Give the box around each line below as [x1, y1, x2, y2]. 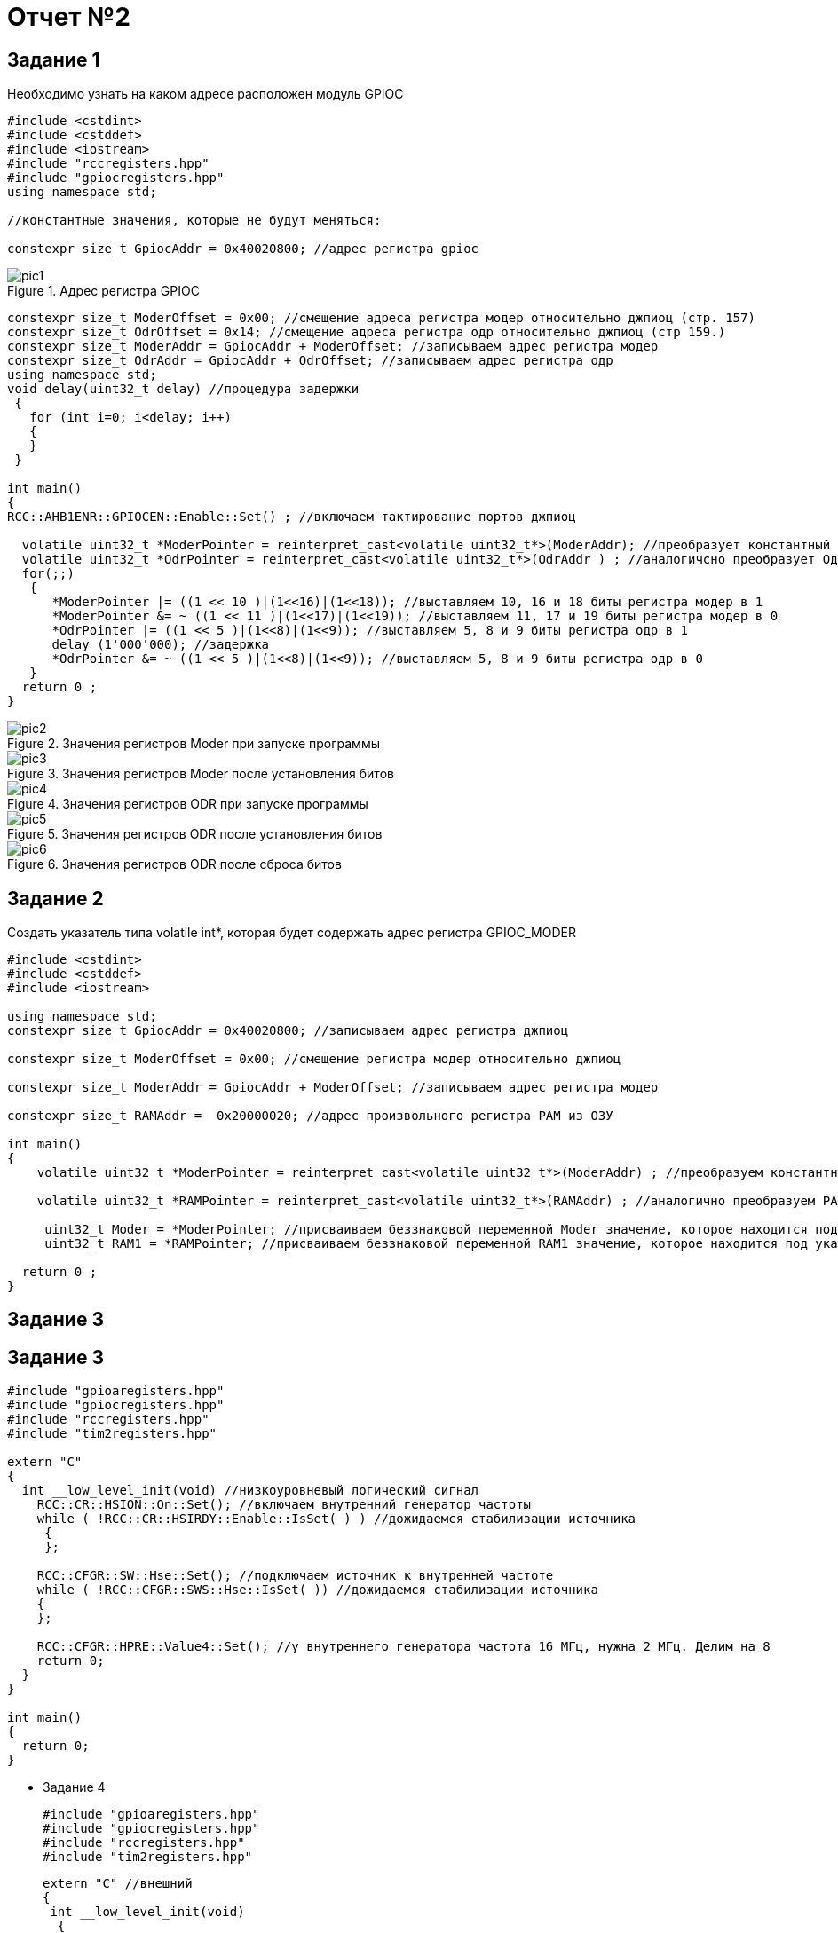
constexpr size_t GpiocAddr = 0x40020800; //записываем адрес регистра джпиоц [7, 1023, 569, 1038]
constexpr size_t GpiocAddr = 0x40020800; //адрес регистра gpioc [7, 241, 479, 256]
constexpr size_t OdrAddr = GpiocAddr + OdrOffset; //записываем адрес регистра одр [7, 353, 613, 368]
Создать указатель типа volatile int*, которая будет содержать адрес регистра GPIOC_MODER [7, 925, 576, 941]
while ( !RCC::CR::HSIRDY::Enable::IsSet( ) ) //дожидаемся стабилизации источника [36, 1511, 636, 1527]
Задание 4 [43, 1779, 106, 1795]
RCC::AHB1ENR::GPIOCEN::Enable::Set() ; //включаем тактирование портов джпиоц [7, 509, 576, 525]
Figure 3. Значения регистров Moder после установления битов [7, 766, 394, 782]
